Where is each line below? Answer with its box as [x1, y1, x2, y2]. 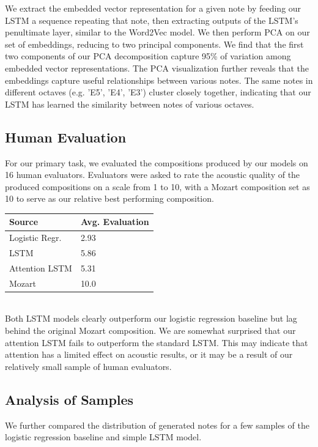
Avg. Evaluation [80, 215, 149, 228]
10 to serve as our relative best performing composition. [5, 192, 214, 205]
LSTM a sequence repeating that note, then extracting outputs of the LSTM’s [5, 13, 298, 26]
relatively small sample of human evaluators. [5, 360, 172, 372]
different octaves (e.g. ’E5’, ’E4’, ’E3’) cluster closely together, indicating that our [5, 86, 311, 98]
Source [9, 215, 39, 228]
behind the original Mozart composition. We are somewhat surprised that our [5, 324, 296, 337]
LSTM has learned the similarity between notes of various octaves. [5, 97, 254, 110]
